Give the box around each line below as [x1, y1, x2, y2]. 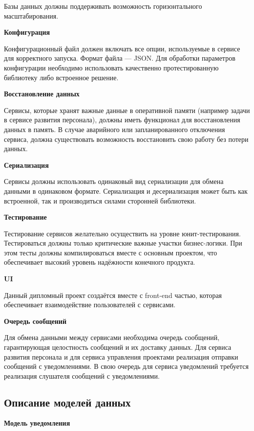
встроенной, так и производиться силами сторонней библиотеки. [4, 195, 196, 205]
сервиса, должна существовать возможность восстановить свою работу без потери [4, 134, 249, 144]
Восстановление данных [4, 89, 80, 99]
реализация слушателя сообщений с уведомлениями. [4, 370, 160, 381]
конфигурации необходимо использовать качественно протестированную [4, 62, 219, 72]
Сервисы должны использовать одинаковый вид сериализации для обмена [4, 176, 224, 186]
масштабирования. [4, 10, 59, 21]
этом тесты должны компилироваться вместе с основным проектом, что [4, 247, 217, 257]
